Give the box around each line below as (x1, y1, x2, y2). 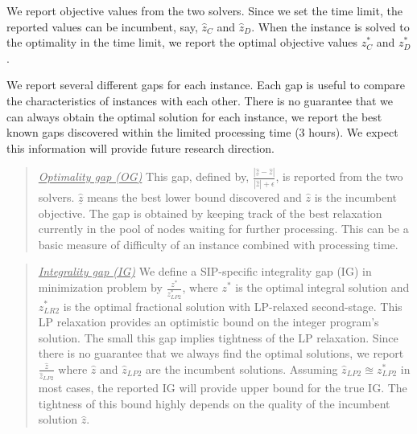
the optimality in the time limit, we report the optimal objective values (6, 34, 358, 51)
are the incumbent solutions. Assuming (146, 360, 338, 377)
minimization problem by (38, 279, 163, 295)
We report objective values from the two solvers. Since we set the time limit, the (6, 2, 403, 18)
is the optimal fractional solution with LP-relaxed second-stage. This (63, 297, 403, 314)
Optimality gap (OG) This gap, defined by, (38, 168, 250, 185)
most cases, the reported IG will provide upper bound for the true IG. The (38, 379, 407, 396)
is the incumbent (314, 188, 398, 205)
